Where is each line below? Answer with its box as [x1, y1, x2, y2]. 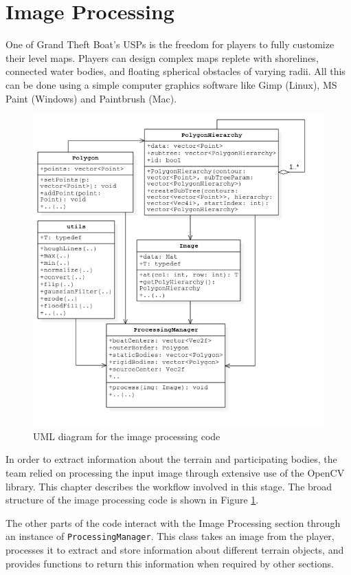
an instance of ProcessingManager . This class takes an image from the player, [5, 529, 335, 543]
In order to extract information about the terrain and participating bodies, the [5, 452, 337, 466]
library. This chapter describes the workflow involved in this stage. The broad [5, 479, 332, 493]
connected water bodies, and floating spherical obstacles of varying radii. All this [5, 64, 346, 78]
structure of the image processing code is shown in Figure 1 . [5, 492, 259, 507]
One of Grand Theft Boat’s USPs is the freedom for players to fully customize [5, 37, 335, 52]
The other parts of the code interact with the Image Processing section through [5, 515, 341, 530]
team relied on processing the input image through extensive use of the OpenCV [5, 466, 345, 480]
